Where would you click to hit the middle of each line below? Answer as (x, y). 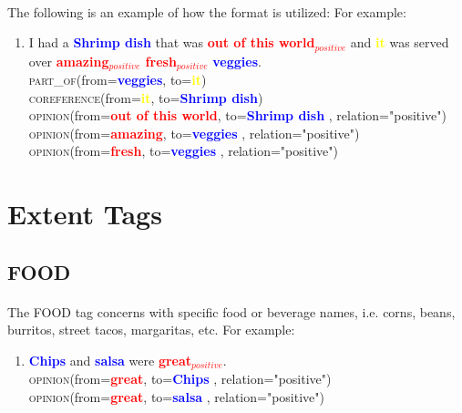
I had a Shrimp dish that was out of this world (172, 42)
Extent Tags (85, 214)
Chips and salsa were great (110, 360)
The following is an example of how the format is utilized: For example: (207, 11)
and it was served (400, 42)
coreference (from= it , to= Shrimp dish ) (146, 97)
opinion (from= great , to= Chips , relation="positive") (180, 379)
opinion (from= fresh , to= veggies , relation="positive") (183, 151)
